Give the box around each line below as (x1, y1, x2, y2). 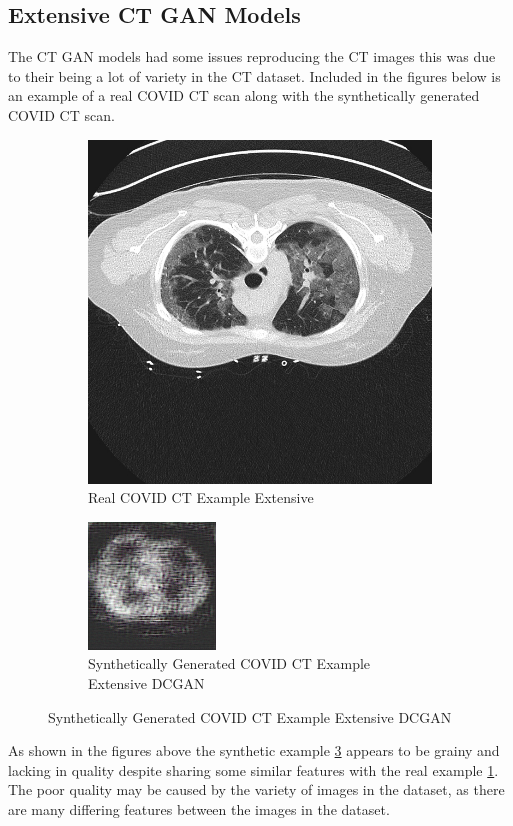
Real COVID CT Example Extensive (88, 487, 314, 508)
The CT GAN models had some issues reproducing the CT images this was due (8, 46, 496, 67)
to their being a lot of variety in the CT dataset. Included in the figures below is (8, 65, 501, 86)
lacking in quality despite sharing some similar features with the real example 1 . (8, 759, 499, 780)
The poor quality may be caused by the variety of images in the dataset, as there (8, 779, 505, 800)
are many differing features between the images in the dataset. (8, 798, 390, 819)
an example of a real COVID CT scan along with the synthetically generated (8, 85, 480, 106)
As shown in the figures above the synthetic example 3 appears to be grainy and (8, 740, 500, 761)
